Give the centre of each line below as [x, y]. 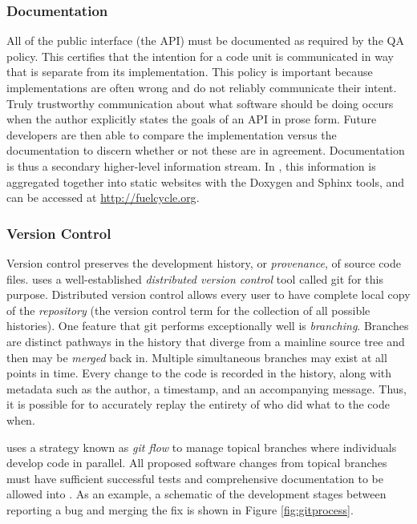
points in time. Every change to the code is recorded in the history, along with [199, 373]
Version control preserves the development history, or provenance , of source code [204, 262]
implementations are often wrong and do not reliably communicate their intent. [202, 87]
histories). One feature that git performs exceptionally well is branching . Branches [208, 326]
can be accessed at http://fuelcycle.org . [103, 198]
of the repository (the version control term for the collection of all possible [188, 310]
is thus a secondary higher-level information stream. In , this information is [191, 165]
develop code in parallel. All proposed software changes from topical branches [197, 463]
